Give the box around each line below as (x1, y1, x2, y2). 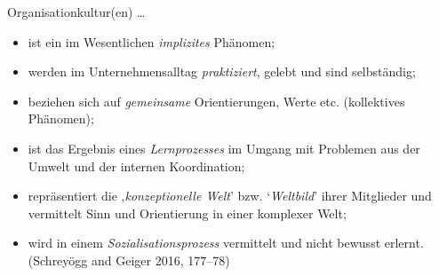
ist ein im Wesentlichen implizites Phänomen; (28, 32, 275, 51)
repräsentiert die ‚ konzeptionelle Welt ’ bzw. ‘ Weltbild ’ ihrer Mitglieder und (28, 186, 432, 205)
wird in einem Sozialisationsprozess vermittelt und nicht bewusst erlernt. (28, 233, 424, 252)
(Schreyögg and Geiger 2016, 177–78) (28, 250, 230, 269)
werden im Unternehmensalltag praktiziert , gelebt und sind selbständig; (28, 62, 416, 81)
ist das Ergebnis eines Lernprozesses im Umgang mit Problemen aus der (28, 138, 420, 157)
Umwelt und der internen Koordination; (28, 156, 245, 175)
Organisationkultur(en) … (7, 3, 146, 20)
